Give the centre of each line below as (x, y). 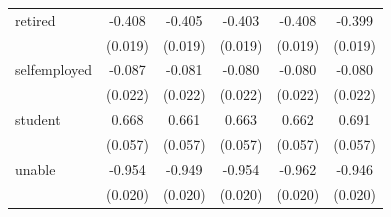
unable (35, 168)
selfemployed (54, 69)
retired (35, 19)
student (38, 119)
